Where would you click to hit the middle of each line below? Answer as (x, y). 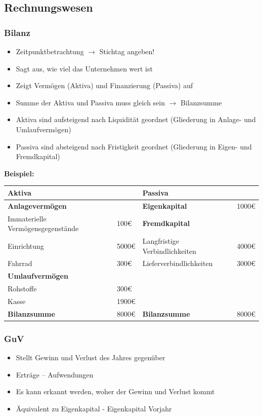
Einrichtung (26, 245)
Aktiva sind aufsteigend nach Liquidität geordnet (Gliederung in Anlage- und (136, 119)
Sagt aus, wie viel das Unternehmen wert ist (84, 68)
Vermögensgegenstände (43, 228)
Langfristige (161, 240)
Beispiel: (19, 173)
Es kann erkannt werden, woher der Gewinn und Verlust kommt (115, 391)
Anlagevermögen (37, 205)
